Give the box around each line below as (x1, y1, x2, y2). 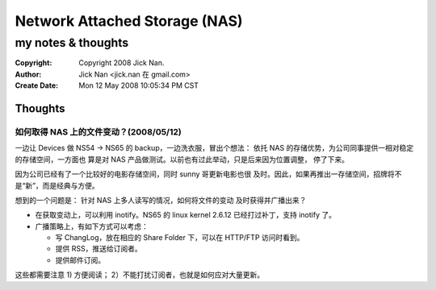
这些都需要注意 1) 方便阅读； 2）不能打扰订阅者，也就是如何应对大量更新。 (15, 270, 265, 280)
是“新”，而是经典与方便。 (15, 180, 100, 190)
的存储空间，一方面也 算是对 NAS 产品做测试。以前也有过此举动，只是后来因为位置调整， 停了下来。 (15, 154, 349, 164)
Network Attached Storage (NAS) (15, 12, 243, 30)
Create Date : (15, 81, 59, 90)
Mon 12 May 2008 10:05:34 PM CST (78, 81, 199, 90)
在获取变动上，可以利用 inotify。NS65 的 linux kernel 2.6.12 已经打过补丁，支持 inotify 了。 (35, 210, 337, 220)
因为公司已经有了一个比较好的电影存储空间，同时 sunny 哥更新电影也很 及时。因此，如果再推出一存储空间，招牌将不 (15, 169, 402, 179)
